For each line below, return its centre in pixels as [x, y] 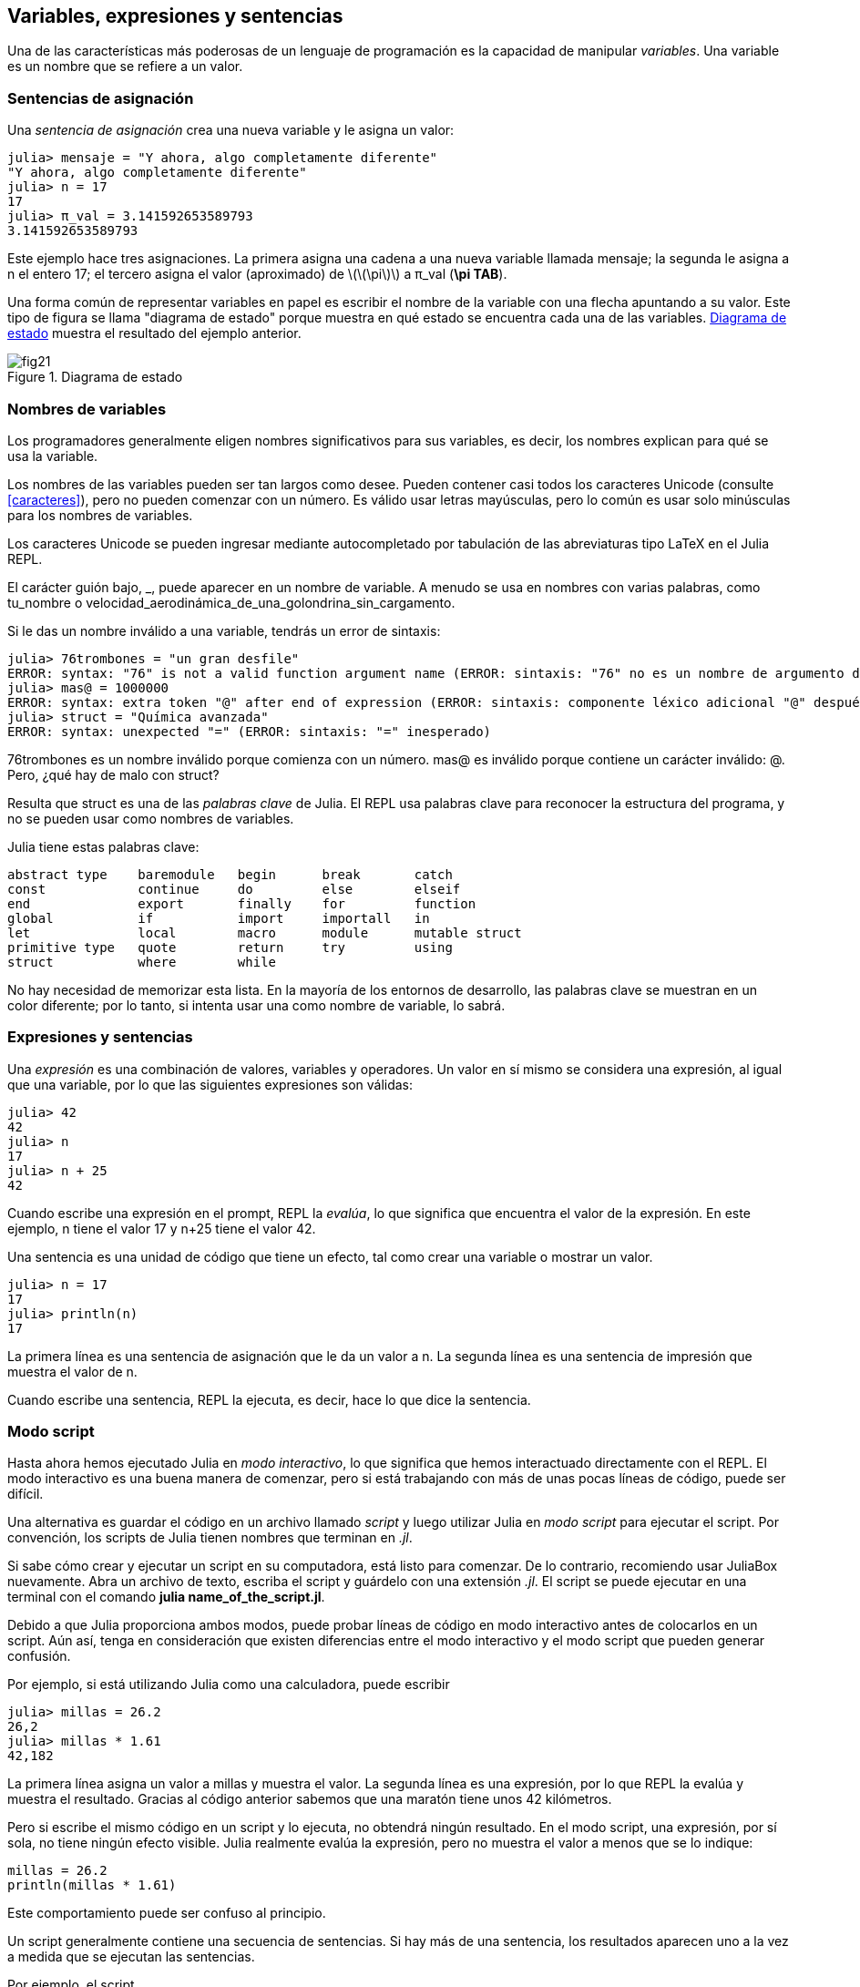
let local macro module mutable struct [265, 932]
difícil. [26, 1494]
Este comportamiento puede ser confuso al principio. [167, 1913]
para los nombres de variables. [100, 515]
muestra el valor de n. [72, 1371]
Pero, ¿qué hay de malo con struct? [113, 774]
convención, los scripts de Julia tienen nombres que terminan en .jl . [210, 1538]
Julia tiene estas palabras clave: [103, 846]
